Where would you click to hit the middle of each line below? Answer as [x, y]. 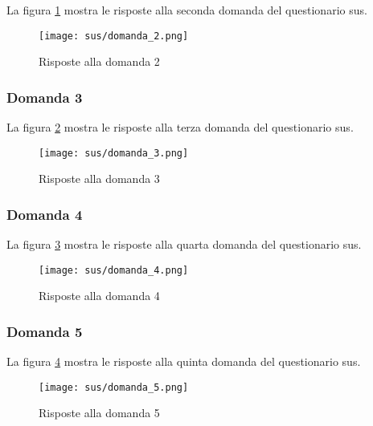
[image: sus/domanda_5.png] [114, 387]
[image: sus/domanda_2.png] [114, 36]
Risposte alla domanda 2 [99, 61]
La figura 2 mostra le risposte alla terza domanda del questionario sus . [180, 127]
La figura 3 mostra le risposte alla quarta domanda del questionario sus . [184, 244]
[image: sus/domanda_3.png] [114, 153]
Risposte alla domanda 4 [99, 296]
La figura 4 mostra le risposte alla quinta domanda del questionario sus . [184, 361]
